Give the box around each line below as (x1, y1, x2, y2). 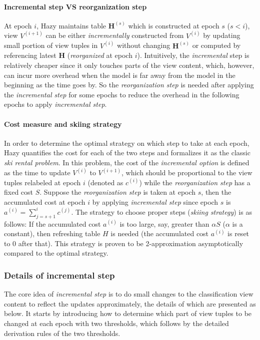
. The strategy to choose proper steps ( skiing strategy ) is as (71, 206, 252, 217)
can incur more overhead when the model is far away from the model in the (4, 69, 235, 80)
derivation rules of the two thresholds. (4, 328, 120, 338)
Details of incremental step (4, 269, 115, 281)
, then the (201, 187, 231, 197)
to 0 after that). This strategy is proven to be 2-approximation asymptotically (4, 238, 243, 248)
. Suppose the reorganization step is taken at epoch (39, 187, 196, 197)
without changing (117, 40, 170, 50)
